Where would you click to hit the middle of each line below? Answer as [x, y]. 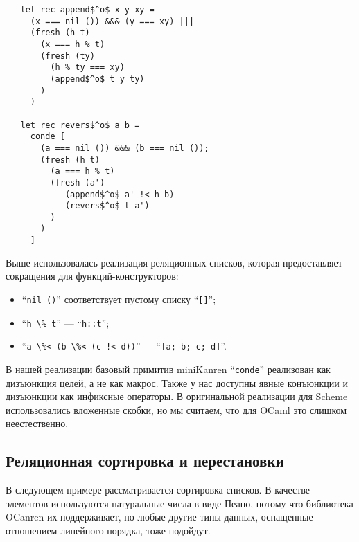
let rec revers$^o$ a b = [80, 125]
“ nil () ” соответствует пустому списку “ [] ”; [119, 299]
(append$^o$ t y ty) [97, 79]
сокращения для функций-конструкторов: [92, 276]
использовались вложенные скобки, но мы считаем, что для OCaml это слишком [176, 409]
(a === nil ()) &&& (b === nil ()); [125, 148]
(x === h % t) [73, 44]
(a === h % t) [82, 171]
